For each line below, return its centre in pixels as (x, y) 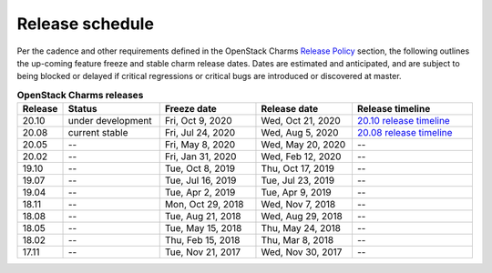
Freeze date (191, 109)
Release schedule (86, 24)
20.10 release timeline (403, 121)
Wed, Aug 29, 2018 (302, 217)
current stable (98, 133)
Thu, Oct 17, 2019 (297, 168)
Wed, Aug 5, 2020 (300, 133)
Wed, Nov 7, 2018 (298, 205)
